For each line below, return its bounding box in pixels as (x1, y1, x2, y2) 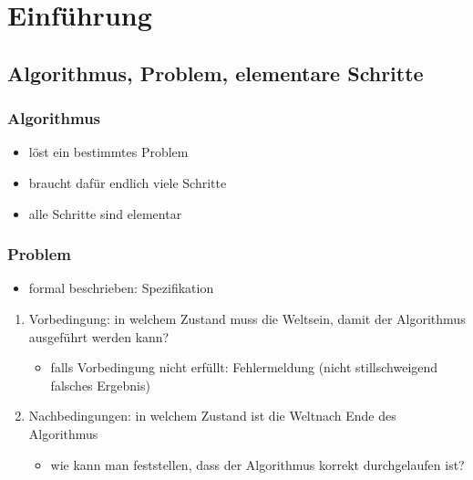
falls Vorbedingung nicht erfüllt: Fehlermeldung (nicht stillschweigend (50, 358, 438, 377)
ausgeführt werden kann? (28, 327, 170, 346)
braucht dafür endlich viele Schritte (28, 172, 227, 192)
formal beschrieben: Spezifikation (28, 278, 214, 297)
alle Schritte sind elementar (28, 203, 182, 223)
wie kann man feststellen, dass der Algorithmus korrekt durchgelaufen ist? (50, 454, 465, 474)
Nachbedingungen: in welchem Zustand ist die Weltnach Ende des (28, 406, 396, 425)
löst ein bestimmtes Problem (28, 142, 189, 162)
